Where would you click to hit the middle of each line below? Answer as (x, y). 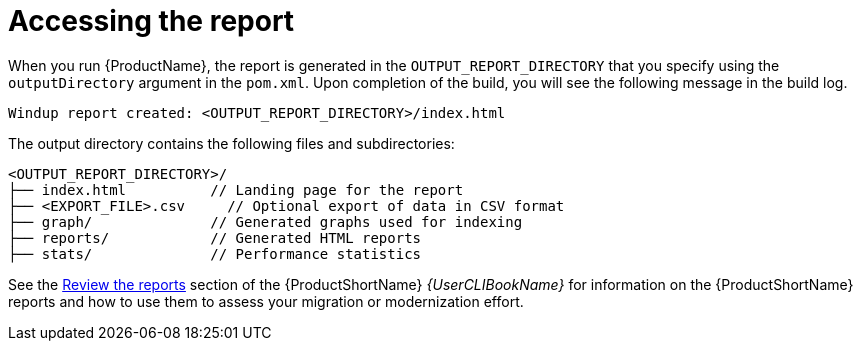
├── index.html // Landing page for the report (236, 189)
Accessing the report (151, 21)
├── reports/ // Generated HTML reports (215, 237)
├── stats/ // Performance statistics (215, 253)
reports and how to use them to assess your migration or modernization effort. (266, 301)
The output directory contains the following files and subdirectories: (231, 143)
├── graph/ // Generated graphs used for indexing (265, 221)
